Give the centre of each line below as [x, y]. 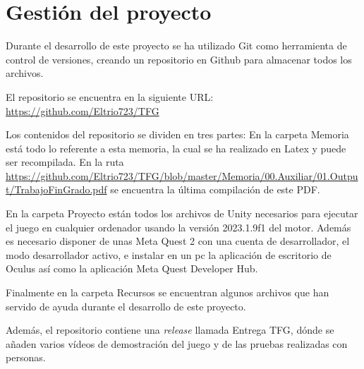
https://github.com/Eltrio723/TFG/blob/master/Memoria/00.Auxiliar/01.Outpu [182, 175]
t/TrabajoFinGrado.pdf [56, 189]
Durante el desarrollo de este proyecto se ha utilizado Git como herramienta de [176, 46]
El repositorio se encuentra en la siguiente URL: [110, 96]
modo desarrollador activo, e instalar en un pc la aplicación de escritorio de [169, 254]
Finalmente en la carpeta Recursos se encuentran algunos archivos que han [168, 292]
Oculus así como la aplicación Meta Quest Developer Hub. [132, 268]
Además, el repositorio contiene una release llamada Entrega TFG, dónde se [170, 330]
